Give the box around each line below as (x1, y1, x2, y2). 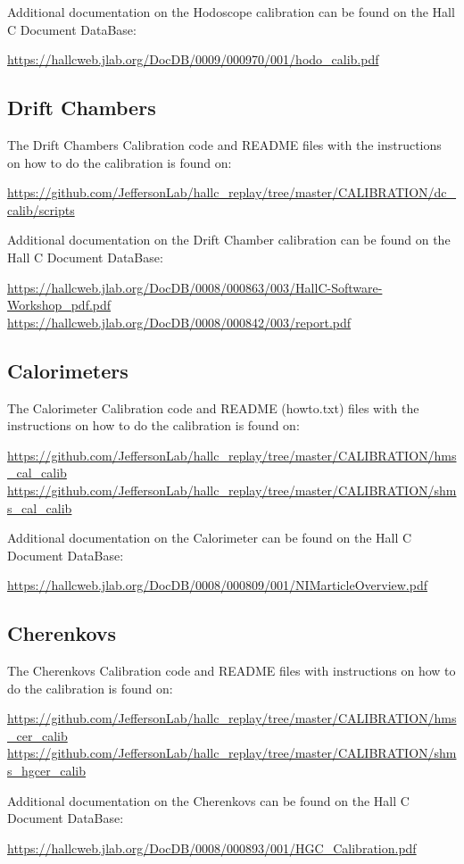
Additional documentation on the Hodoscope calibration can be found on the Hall (7, 3, 455, 21)
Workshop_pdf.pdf (7, 295, 112, 314)
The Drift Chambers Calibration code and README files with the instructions (7, 135, 442, 154)
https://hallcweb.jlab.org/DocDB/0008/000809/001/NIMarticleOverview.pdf (7, 576, 427, 594)
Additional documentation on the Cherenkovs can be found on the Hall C (7, 791, 410, 810)
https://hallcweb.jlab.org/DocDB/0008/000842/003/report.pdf (7, 312, 352, 331)
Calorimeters (7, 356, 128, 384)
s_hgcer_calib (7, 761, 87, 780)
